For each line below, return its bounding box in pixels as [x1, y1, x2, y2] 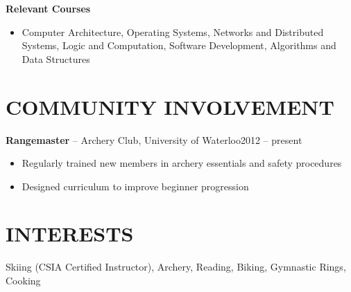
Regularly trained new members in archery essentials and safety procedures [22, 156, 342, 170]
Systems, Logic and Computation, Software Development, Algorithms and [22, 38, 336, 53]
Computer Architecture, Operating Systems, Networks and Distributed [22, 24, 324, 39]
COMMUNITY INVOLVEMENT [6, 92, 334, 120]
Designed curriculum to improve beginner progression [22, 179, 249, 193]
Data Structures [22, 51, 90, 66]
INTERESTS [6, 219, 134, 248]
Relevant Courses [6, 1, 91, 15]
